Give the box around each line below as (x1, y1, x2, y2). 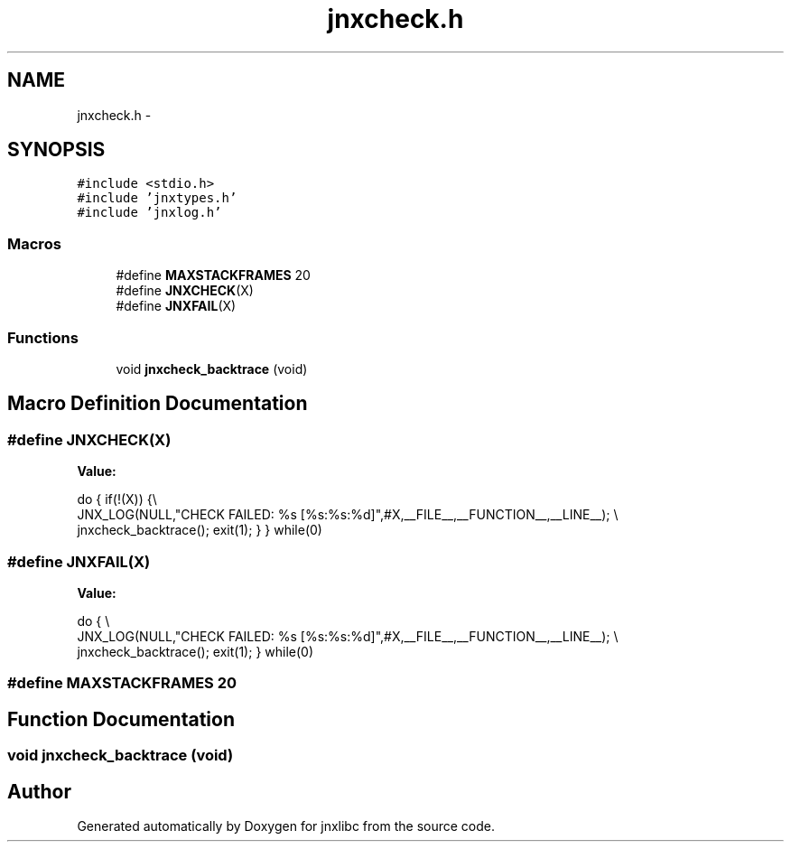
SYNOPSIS (7, 138, 106, 162)
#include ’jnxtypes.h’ (77, 191, 237, 206)
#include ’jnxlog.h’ (77, 205, 222, 220)
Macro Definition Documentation (7, 392, 308, 415)
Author (7, 779, 71, 803)
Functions (7, 328, 79, 347)
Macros (7, 234, 61, 253)
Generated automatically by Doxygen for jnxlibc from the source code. (77, 817, 495, 834)
